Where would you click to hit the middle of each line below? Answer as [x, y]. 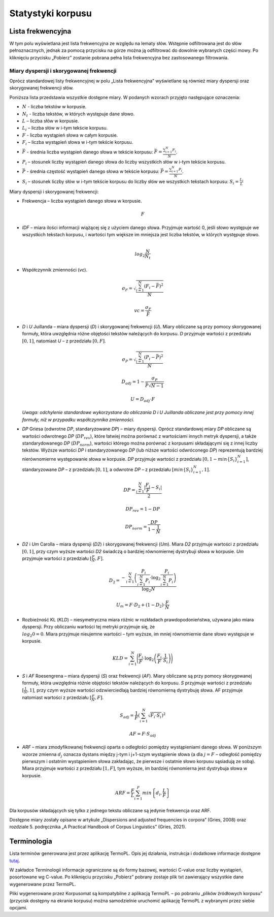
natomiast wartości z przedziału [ [57, 698]
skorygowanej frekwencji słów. [41, 88]
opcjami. [18, 908]
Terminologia [31, 842]
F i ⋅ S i [156, 716]
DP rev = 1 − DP [143, 510]
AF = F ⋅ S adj [143, 734]
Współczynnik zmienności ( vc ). [55, 270]
